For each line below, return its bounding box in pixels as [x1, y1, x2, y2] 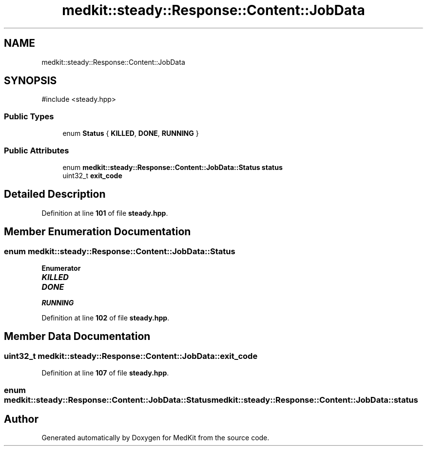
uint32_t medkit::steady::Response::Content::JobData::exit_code [4, 351, 258, 361]
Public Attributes [4, 145, 69, 155]
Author [4, 413, 39, 426]
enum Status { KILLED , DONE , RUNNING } [62, 129, 199, 138]
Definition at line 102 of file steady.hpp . [41, 314, 170, 322]
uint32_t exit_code [62, 171, 122, 180]
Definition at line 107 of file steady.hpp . [41, 369, 169, 377]
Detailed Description [4, 188, 106, 201]
